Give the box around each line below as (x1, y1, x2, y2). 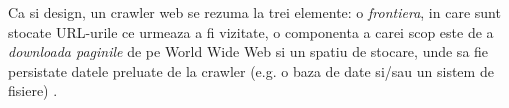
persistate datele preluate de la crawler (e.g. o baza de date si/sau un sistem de (8, 60, 494, 81)
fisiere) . (8, 80, 58, 101)
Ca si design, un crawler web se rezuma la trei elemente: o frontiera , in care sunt (8, 2, 501, 22)
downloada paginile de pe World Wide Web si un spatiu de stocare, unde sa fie (8, 41, 489, 62)
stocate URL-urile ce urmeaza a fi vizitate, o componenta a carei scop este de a (8, 21, 494, 42)
